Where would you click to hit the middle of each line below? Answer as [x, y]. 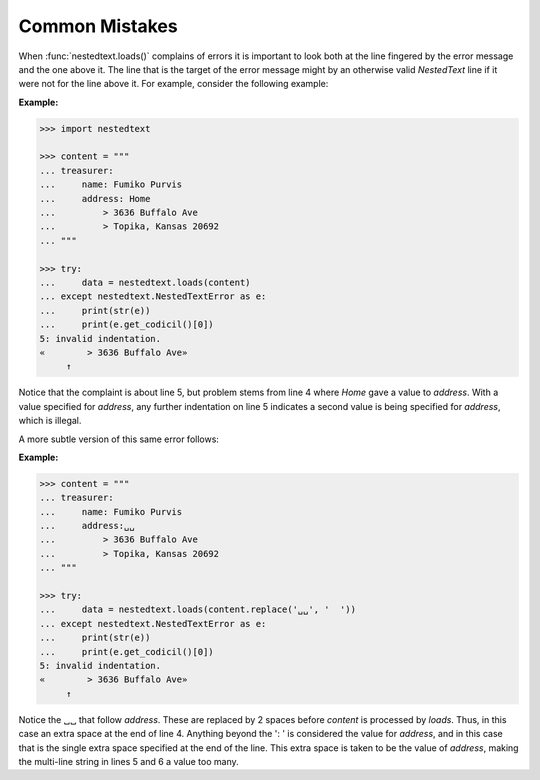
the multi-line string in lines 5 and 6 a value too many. [128, 761]
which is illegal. [50, 421]
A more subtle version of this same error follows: [119, 439]
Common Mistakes [98, 26]
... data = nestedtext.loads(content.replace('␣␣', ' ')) [198, 609]
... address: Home [95, 198]
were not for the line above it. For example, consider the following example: [173, 84]
